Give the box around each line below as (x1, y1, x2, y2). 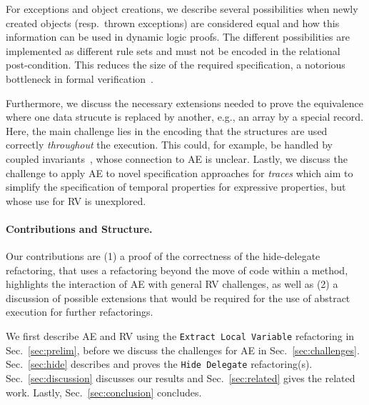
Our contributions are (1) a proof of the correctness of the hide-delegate (6, 249, 320, 264)
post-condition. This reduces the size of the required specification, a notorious (6, 57, 345, 72)
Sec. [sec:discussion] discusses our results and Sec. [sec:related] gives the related (6, 370, 355, 385)
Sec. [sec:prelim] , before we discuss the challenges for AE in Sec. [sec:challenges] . (6, 342, 360, 357)
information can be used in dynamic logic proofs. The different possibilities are (6, 29, 350, 44)
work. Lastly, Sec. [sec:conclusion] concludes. (6, 384, 202, 399)
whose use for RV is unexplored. (6, 193, 146, 208)
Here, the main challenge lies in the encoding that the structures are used (6, 123, 328, 138)
